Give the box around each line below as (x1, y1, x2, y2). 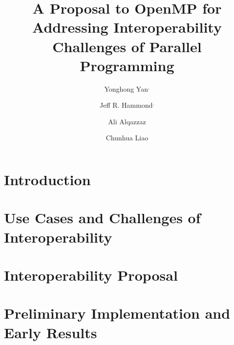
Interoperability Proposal (4, 265, 178, 285)
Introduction (4, 170, 91, 190)
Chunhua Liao (106, 133, 149, 143)
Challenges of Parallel (52, 36, 202, 56)
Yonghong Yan (104, 83, 148, 94)
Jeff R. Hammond (99, 100, 153, 110)
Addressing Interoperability (32, 17, 222, 37)
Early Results (4, 322, 97, 342)
